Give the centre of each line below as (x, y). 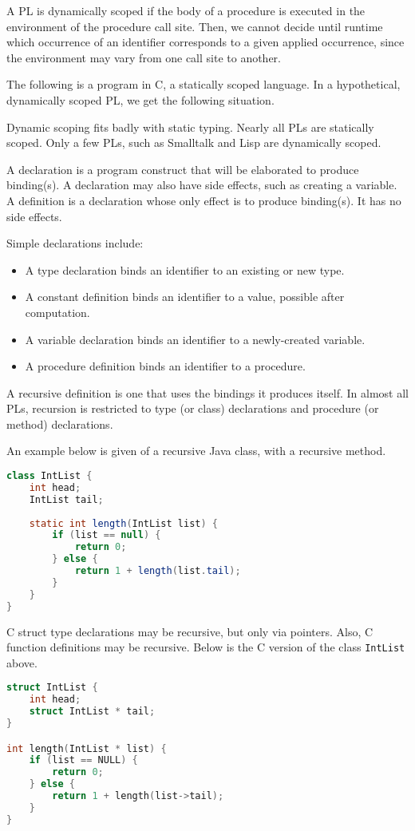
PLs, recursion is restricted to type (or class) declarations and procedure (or (193, 408)
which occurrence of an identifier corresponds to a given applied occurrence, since (206, 42)
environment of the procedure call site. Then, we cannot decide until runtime (195, 26)
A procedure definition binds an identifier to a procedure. (165, 366)
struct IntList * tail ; (92, 712)
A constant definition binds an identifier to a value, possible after (185, 297)
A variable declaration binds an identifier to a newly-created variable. (195, 339)
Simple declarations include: (75, 243)
